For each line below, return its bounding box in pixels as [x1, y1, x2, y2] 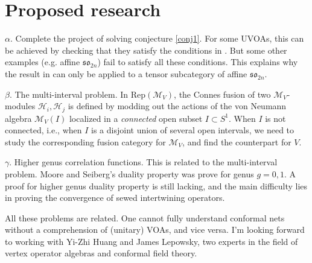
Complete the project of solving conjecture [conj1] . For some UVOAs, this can [15, 32, 304, 45]
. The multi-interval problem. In [9, 87, 129, 100]
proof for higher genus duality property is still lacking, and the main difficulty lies [5, 179, 308, 192]
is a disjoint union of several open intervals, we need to [91, 124, 294, 136]
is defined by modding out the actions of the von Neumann [68, 100, 287, 112]
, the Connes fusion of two [174, 87, 271, 100]
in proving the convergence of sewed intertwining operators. [5, 191, 225, 204]
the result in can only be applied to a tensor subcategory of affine [5, 67, 247, 80]
